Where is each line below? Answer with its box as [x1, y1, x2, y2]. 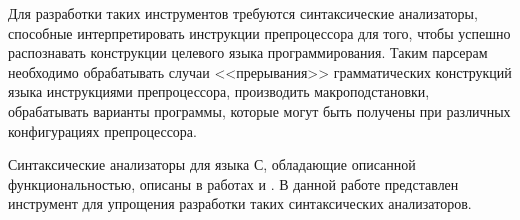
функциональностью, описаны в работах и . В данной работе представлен [8, 173, 459, 194]
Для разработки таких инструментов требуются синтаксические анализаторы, [8, 3, 478, 23]
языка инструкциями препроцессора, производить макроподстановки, [8, 81, 430, 102]
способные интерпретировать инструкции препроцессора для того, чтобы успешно [8, 22, 511, 43]
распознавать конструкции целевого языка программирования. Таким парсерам [8, 42, 488, 63]
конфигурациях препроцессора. [8, 120, 197, 141]
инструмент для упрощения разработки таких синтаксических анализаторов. [8, 193, 472, 214]
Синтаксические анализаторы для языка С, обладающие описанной [8, 154, 416, 175]
